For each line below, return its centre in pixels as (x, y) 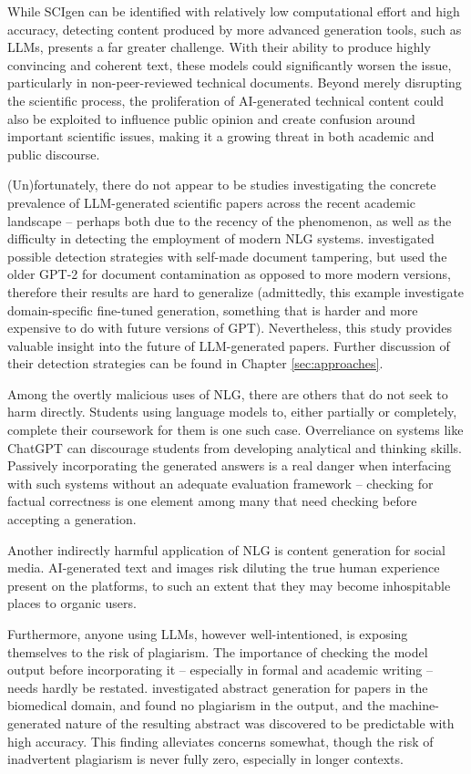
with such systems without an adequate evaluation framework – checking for (220, 483)
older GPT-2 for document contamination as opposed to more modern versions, (229, 274)
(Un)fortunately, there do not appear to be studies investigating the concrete (222, 185)
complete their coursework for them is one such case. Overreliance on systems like (235, 430)
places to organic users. (72, 603)
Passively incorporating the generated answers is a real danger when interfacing (229, 465)
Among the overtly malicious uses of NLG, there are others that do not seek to (228, 393)
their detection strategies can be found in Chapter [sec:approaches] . (195, 363)
